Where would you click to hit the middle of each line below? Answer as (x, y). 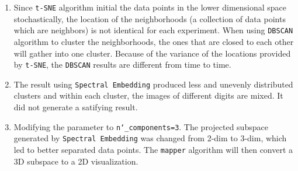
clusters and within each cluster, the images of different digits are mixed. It (148, 95)
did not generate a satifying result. (76, 107)
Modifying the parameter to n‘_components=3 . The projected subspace (141, 126)
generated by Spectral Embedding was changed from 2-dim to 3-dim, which (150, 138)
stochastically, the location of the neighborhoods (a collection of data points (150, 18)
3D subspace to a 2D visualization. (76, 161)
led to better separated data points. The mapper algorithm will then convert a (153, 149)
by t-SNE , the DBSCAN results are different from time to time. (122, 64)
